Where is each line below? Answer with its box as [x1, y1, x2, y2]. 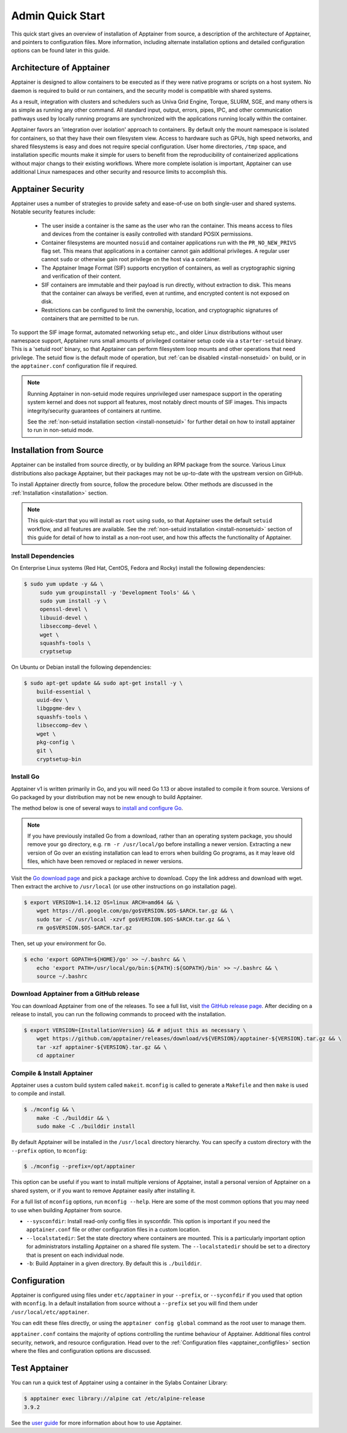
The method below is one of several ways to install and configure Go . [11, 805, 183, 812]
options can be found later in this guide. [11, 47, 110, 54]
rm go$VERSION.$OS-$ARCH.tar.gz [36, 925, 133, 931]
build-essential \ [36, 688, 91, 695]
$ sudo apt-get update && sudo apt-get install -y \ [23, 680, 183, 687]
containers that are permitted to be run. [41, 315, 139, 322]
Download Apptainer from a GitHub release [11, 990, 140, 998]
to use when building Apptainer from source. [11, 1206, 122, 1213]
